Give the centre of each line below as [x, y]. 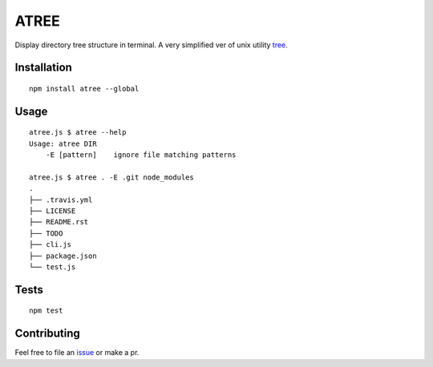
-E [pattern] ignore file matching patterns [141, 155]
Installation [43, 68]
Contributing [47, 334]
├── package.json [63, 256]
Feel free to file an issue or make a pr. [77, 353]
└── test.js [53, 267]
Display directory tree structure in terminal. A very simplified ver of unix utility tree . [151, 45]
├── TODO [46, 233]
